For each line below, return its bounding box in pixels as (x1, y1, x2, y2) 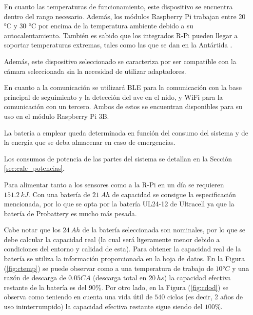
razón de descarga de (4, 272, 66, 283)
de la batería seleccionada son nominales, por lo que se (82, 225, 246, 235)
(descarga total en (93, 272, 147, 283)
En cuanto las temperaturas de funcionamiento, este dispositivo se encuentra (4, 1, 233, 11)
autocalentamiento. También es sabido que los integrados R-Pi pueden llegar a (4, 30, 238, 40)
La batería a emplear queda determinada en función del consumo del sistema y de (4, 127, 249, 137)
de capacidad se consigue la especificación (112, 189, 236, 199)
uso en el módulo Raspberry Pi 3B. (4, 111, 109, 121)
